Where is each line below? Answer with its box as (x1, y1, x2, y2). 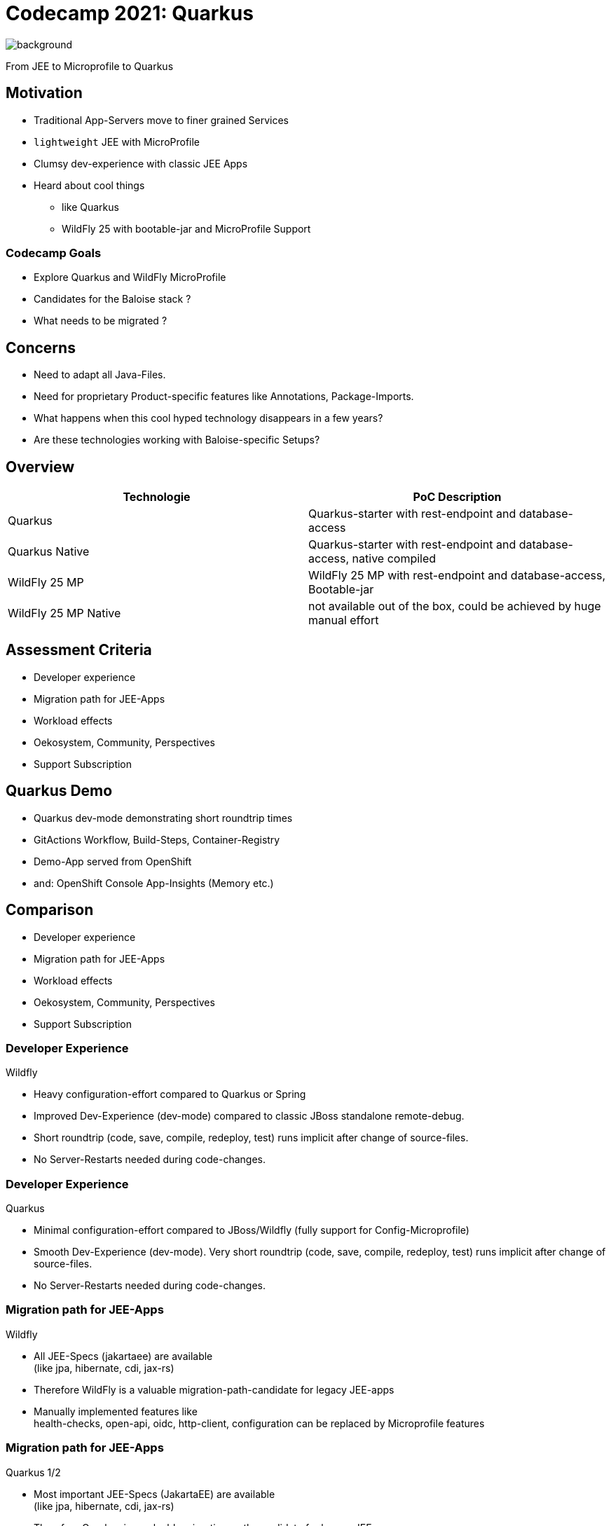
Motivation (6, 84, 83, 102)
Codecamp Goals (6, 245, 102, 260)
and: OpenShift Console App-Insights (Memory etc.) (34, 877, 274, 889)
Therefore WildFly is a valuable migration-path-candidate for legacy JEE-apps (34, 1383, 394, 1396)
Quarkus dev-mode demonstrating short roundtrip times (34, 811, 293, 824)
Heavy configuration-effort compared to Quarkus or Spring (34, 1088, 306, 1101)
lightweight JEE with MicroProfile (34, 135, 200, 148)
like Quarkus (62, 200, 119, 213)
